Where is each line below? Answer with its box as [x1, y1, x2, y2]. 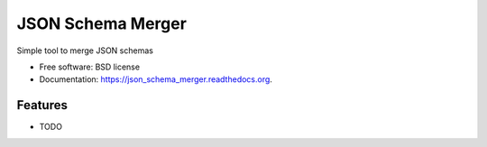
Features [16, 97, 68, 113]
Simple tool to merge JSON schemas [16, 45, 153, 56]
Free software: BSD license [39, 61, 140, 72]
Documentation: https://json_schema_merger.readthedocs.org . [39, 74, 272, 85]
